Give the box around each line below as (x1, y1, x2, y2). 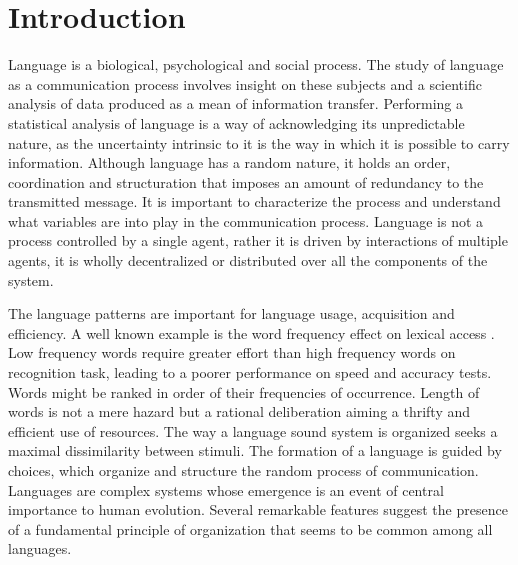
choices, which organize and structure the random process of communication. (8, 460, 479, 480)
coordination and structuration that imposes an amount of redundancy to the (8, 171, 484, 192)
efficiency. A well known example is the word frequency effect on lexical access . (8, 322, 495, 343)
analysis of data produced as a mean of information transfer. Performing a (8, 93, 463, 114)
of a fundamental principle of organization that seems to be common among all (8, 518, 493, 539)
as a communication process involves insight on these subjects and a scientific (8, 73, 482, 94)
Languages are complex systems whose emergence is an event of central (8, 479, 444, 500)
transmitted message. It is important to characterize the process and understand (8, 191, 501, 212)
